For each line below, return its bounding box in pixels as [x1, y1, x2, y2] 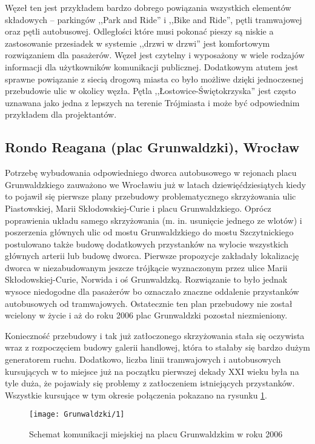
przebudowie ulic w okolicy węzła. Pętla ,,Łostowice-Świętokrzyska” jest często [5, 84, 296, 97]
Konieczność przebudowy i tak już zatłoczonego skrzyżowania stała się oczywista [5, 329, 305, 341]
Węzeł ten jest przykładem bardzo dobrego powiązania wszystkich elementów [5, 1, 291, 13]
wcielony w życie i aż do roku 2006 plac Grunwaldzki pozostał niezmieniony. [5, 309, 288, 321]
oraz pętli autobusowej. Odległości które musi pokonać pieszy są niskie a [5, 25, 274, 38]
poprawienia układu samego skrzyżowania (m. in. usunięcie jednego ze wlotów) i [5, 214, 302, 226]
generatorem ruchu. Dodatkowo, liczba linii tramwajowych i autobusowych [5, 353, 281, 366]
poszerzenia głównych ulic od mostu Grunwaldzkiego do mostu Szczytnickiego [5, 226, 294, 238]
